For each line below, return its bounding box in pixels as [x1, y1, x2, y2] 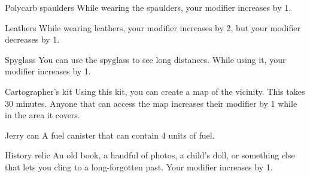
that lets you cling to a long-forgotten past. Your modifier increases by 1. [5, 160, 273, 173]
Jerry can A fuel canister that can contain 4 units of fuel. [5, 128, 215, 141]
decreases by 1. [5, 33, 60, 46]
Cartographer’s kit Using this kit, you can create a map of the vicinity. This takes [5, 85, 305, 97]
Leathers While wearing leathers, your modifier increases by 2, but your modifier [5, 21, 300, 34]
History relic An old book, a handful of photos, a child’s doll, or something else [5, 149, 295, 161]
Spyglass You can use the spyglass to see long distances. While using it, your [5, 53, 286, 65]
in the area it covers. [5, 109, 80, 121]
